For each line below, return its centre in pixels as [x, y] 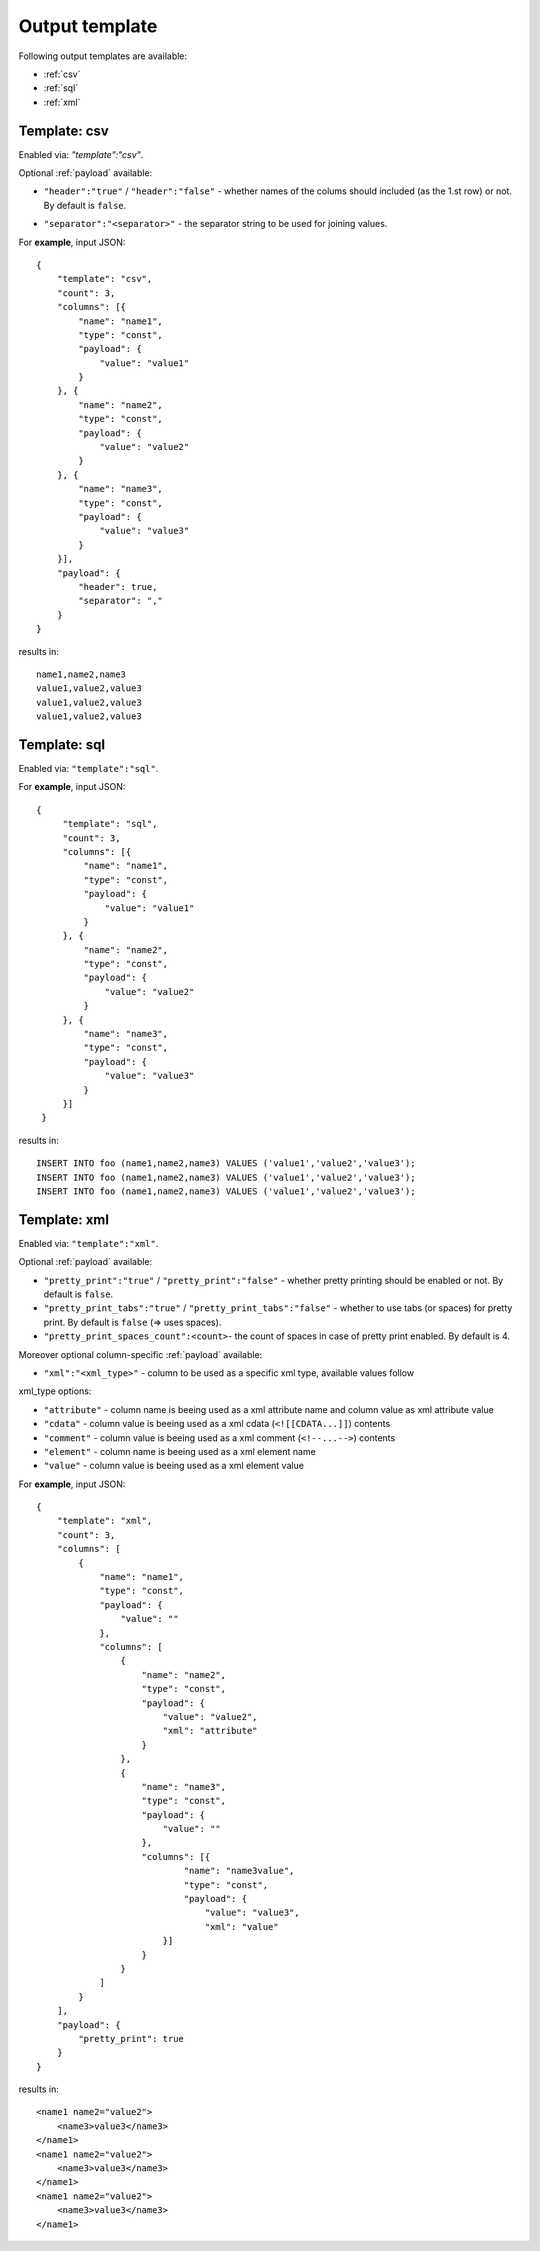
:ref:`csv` [62, 74]
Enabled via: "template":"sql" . [88, 768]
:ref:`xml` [62, 102]
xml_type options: [55, 1391]
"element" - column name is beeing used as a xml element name [180, 1451]
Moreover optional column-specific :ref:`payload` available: [140, 1354]
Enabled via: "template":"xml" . [88, 1243]
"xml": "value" [241, 1926]
